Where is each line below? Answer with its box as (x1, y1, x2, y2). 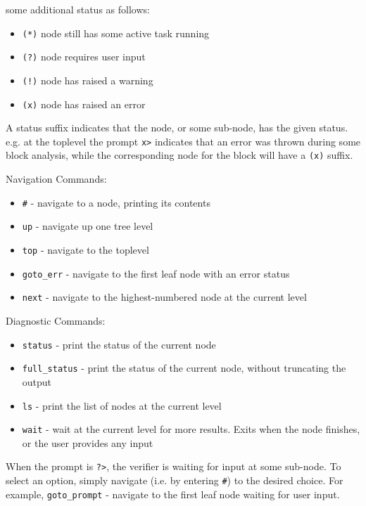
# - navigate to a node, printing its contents (22, 195, 210, 209)
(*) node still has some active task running (22, 25, 210, 40)
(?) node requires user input (22, 49, 146, 64)
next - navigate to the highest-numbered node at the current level (22, 290, 307, 304)
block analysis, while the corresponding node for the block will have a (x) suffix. (6, 148, 353, 162)
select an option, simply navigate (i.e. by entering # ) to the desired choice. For (6, 473, 343, 488)
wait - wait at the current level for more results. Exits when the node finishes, (22, 422, 360, 436)
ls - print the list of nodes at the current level (22, 398, 222, 413)
